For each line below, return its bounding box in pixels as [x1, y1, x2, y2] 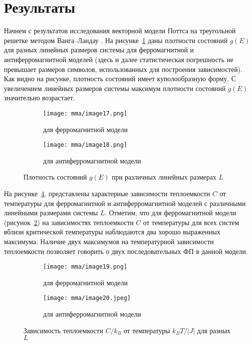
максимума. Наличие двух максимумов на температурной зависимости [4, 236, 214, 246]
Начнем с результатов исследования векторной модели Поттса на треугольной [4, 25, 236, 36]
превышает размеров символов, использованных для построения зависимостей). [4, 64, 243, 74]
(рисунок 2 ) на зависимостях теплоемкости [4, 217, 134, 227]
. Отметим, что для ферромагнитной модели [105, 207, 236, 218]
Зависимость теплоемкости [23, 325, 103, 335]
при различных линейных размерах [112, 172, 216, 182]
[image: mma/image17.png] [43, 110, 127, 117]
